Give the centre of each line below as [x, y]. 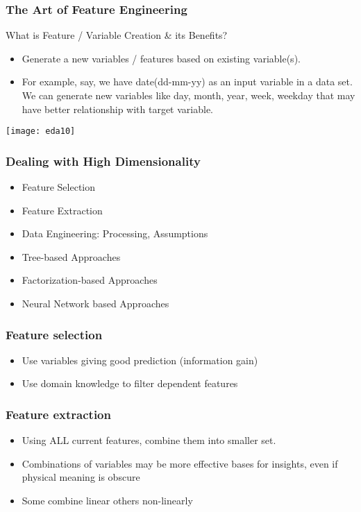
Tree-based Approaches [71, 256]
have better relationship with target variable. [117, 109]
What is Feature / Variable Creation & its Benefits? [117, 35]
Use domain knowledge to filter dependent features [130, 383]
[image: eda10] [41, 131]
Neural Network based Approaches [95, 304]
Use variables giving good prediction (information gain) [140, 360]
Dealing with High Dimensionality [103, 161]
